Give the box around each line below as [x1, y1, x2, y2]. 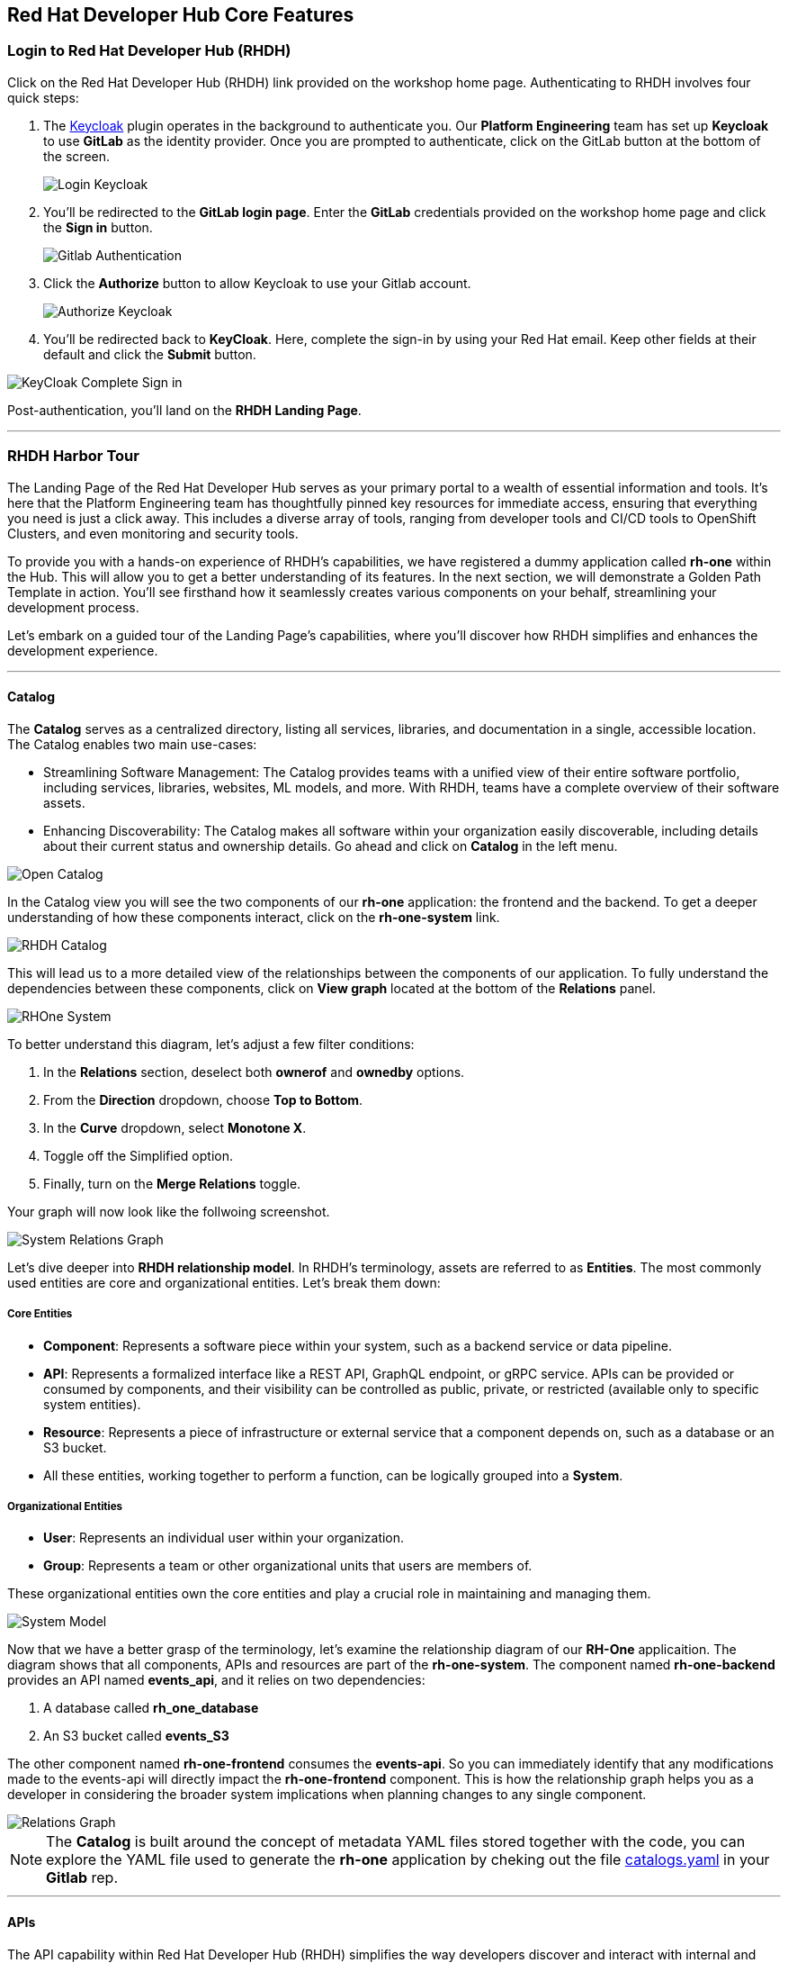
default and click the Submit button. [43, 346, 256, 362]
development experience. [7, 642, 158, 658]
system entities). [43, 1396, 141, 1412]
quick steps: [7, 89, 79, 105]
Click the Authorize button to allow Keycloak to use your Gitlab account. [43, 275, 471, 291]
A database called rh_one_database [43, 1700, 259, 1716]
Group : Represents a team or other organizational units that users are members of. [43, 1558, 533, 1574]
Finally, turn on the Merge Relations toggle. [43, 1175, 301, 1191]
